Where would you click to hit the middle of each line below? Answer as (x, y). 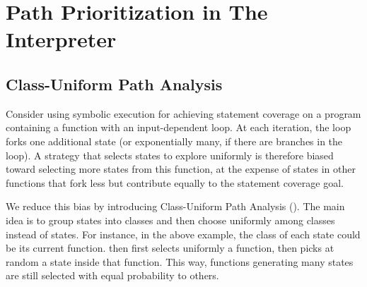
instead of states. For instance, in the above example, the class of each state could (183, 234)
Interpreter (61, 39)
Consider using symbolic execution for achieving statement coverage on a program (183, 113)
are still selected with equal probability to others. (112, 275)
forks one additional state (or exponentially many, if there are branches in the (174, 141)
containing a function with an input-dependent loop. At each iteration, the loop (179, 127)
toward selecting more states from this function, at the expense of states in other (181, 169)
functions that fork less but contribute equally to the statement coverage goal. (175, 182)
